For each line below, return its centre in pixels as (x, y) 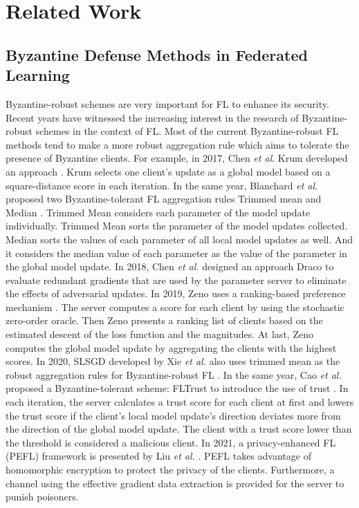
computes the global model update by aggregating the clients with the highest (171, 347)
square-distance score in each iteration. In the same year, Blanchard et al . (162, 185)
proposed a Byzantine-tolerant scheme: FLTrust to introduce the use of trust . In (177, 388)
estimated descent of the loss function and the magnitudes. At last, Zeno (159, 334)
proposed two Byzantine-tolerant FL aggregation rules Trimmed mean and (164, 199)
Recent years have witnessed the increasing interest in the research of (152, 117)
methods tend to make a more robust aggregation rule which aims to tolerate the (177, 144)
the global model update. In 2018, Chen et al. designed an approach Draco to (170, 266)
